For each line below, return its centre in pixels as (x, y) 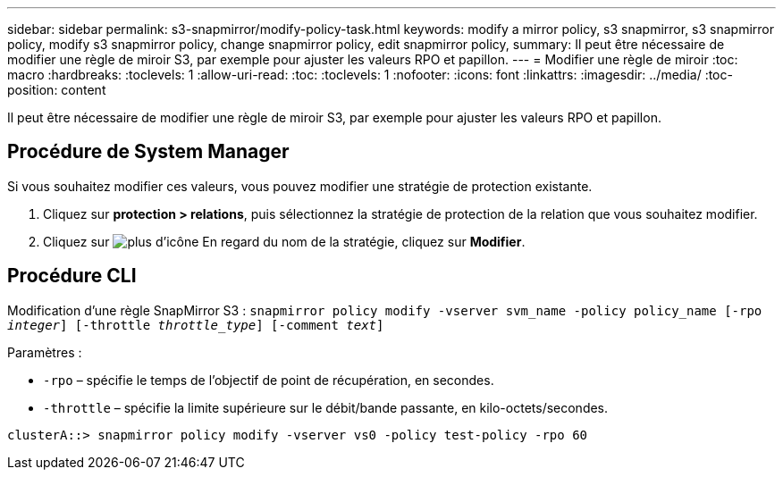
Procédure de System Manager (148, 152)
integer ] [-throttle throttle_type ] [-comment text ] (196, 325)
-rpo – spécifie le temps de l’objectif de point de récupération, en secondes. (269, 380)
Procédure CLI (72, 276)
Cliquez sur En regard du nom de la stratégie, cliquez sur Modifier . (284, 241)
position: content (57, 90)
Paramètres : (45, 352)
